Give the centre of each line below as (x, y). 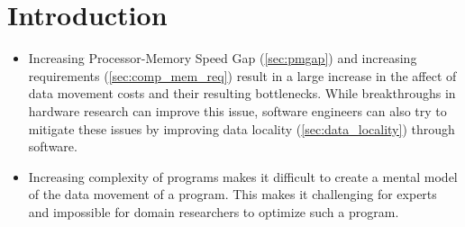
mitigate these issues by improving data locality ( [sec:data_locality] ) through (242, 128)
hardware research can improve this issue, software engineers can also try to (237, 110)
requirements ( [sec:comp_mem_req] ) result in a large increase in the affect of (242, 75)
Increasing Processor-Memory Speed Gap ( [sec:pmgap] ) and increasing (223, 58)
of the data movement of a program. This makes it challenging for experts (232, 194)
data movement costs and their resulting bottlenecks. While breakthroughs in (242, 93)
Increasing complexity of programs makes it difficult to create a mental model (243, 176)
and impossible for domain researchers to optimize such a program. (214, 211)
